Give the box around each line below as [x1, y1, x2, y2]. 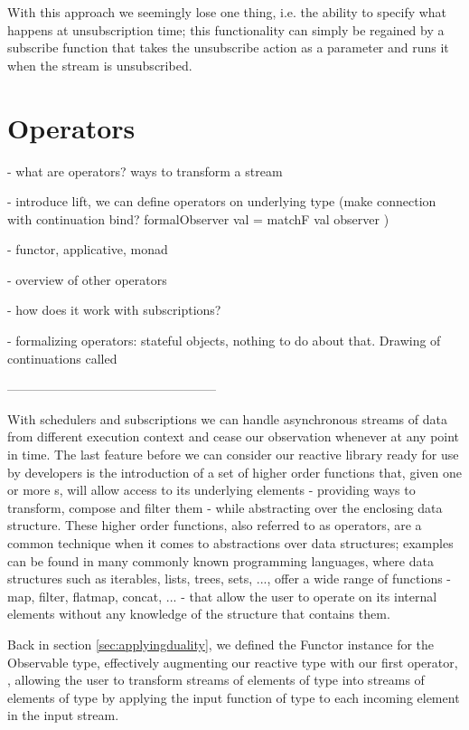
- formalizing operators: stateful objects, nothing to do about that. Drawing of [7, 331, 441, 350]
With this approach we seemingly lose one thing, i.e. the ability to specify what [7, 3, 447, 21]
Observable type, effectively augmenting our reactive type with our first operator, [7, 652, 458, 671]
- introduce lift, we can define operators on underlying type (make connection [7, 192, 436, 211]
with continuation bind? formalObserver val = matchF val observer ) [7, 209, 389, 228]
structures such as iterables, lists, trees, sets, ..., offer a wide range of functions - [7, 569, 452, 588]
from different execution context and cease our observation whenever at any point [7, 427, 460, 446]
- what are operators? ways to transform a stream [7, 161, 283, 180]
